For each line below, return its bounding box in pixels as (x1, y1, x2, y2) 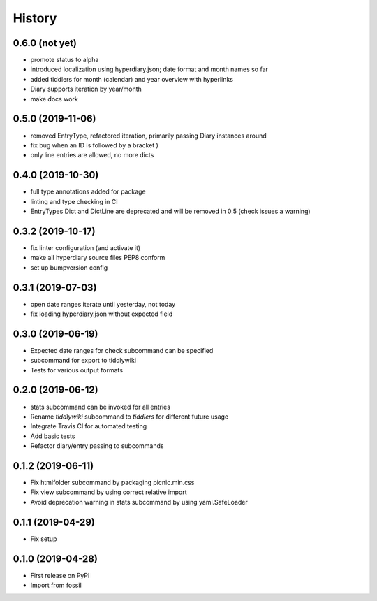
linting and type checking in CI (30, 197, 118, 205)
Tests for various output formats (30, 365, 124, 374)
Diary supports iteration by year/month (30, 85, 142, 94)
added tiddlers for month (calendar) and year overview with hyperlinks (30, 75, 234, 83)
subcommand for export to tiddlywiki (30, 356, 136, 365)
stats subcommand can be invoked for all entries (30, 403, 171, 411)
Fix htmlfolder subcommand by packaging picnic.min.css (30, 479, 195, 487)
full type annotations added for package (30, 187, 146, 196)
